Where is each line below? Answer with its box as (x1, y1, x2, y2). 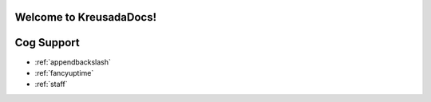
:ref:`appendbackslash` (34, 57, 112, 67)
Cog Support (14, 36, 80, 49)
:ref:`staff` (34, 80, 68, 89)
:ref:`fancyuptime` (34, 68, 94, 77)
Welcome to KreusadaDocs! (14, 10, 157, 24)
